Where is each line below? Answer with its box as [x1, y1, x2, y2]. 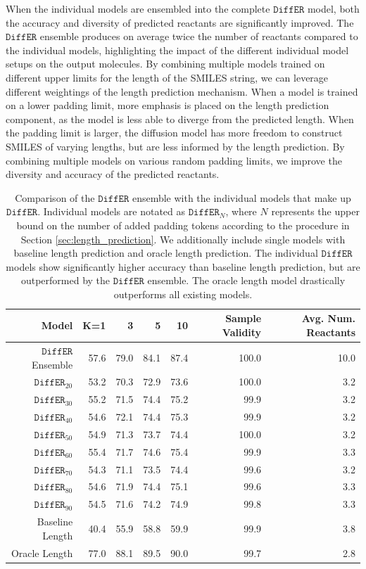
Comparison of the [15, 190, 95, 205]
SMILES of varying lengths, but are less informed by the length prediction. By [6, 139, 345, 153]
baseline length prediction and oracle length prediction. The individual [13, 245, 318, 260]
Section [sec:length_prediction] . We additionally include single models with [20, 231, 346, 246]
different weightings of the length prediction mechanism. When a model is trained [6, 84, 358, 98]
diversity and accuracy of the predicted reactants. [6, 167, 220, 181]
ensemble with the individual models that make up [132, 190, 351, 205]
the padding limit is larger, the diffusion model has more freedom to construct [6, 125, 343, 140]
